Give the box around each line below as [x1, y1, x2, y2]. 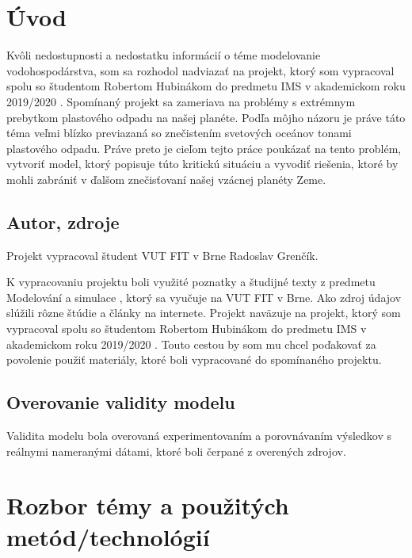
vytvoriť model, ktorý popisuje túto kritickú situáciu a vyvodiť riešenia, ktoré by [6, 155, 399, 172]
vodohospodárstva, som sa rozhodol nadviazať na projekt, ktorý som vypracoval [6, 62, 395, 78]
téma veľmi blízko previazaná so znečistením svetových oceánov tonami [6, 124, 352, 141]
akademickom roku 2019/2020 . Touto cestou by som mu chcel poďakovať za [6, 335, 376, 352]
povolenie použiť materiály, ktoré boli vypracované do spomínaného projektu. [6, 351, 382, 368]
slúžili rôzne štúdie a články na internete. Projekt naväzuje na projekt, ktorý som [6, 304, 401, 321]
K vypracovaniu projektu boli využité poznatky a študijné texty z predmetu [6, 273, 376, 290]
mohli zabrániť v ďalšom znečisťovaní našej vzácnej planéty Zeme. [6, 170, 326, 187]
